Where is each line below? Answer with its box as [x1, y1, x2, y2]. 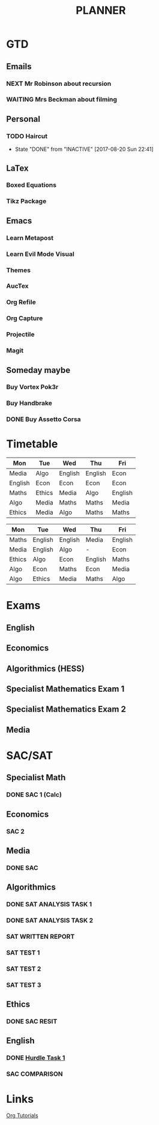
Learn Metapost [6, 234, 54, 242]
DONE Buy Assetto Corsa [6, 415, 81, 423]
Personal [6, 114, 41, 124]
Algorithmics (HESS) [6, 663, 85, 673]
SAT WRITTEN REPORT [6, 932, 75, 941]
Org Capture [6, 314, 43, 323]
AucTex [6, 282, 29, 290]
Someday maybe [6, 365, 71, 375]
